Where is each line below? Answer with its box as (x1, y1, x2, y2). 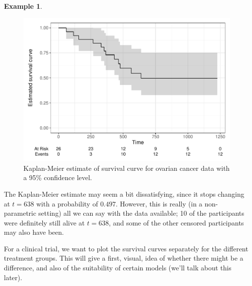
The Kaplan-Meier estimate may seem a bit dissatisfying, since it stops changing (4, 188, 244, 199)
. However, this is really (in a (116, 198, 203, 208)
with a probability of (36, 198, 98, 208)
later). (4, 272, 22, 282)
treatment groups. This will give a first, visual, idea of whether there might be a (4, 253, 243, 263)
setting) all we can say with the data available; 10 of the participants (38, 208, 245, 218)
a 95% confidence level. (23, 172, 92, 183)
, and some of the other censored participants (109, 217, 244, 227)
